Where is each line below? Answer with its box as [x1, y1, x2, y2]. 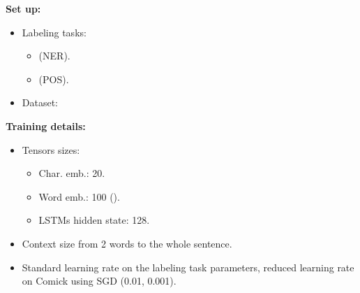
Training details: [6, 118, 86, 133]
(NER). [38, 48, 70, 63]
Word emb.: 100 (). [38, 189, 120, 203]
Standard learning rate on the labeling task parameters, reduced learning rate [22, 259, 354, 274]
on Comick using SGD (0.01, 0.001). [22, 273, 177, 288]
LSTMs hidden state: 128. [38, 213, 150, 227]
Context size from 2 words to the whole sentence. [22, 236, 232, 250]
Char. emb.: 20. [38, 166, 105, 180]
